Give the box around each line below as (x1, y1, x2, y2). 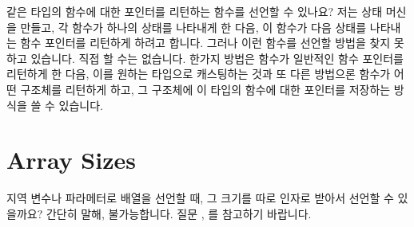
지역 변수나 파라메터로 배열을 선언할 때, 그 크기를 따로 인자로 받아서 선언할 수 (6, 190, 394, 206)
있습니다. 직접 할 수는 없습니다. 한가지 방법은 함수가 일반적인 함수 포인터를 (30, 49, 404, 66)
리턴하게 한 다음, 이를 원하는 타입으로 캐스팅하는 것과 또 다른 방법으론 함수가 (6, 65, 391, 82)
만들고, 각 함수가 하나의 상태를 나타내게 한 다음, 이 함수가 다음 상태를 (20, 18, 367, 35)
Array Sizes (6, 143, 136, 176)
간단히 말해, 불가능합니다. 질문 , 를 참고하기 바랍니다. (46, 205, 312, 221)
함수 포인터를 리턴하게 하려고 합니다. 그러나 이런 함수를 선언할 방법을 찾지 (20, 34, 391, 51)
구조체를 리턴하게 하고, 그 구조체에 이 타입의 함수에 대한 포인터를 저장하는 (20, 80, 391, 97)
